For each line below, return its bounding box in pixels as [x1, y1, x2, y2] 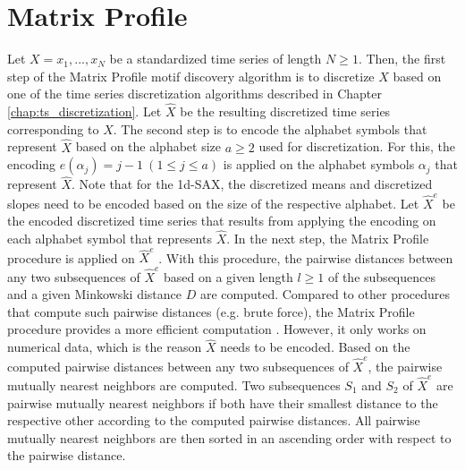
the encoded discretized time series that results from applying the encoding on [7, 211, 436, 230]
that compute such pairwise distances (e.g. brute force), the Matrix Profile [7, 302, 415, 320]
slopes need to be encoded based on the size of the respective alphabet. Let [7, 193, 419, 212]
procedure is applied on [7, 248, 135, 267]
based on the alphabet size [75, 137, 222, 156]
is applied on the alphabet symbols [223, 155, 415, 174]
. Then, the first [358, 49, 446, 68]
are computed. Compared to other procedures [199, 285, 451, 303]
